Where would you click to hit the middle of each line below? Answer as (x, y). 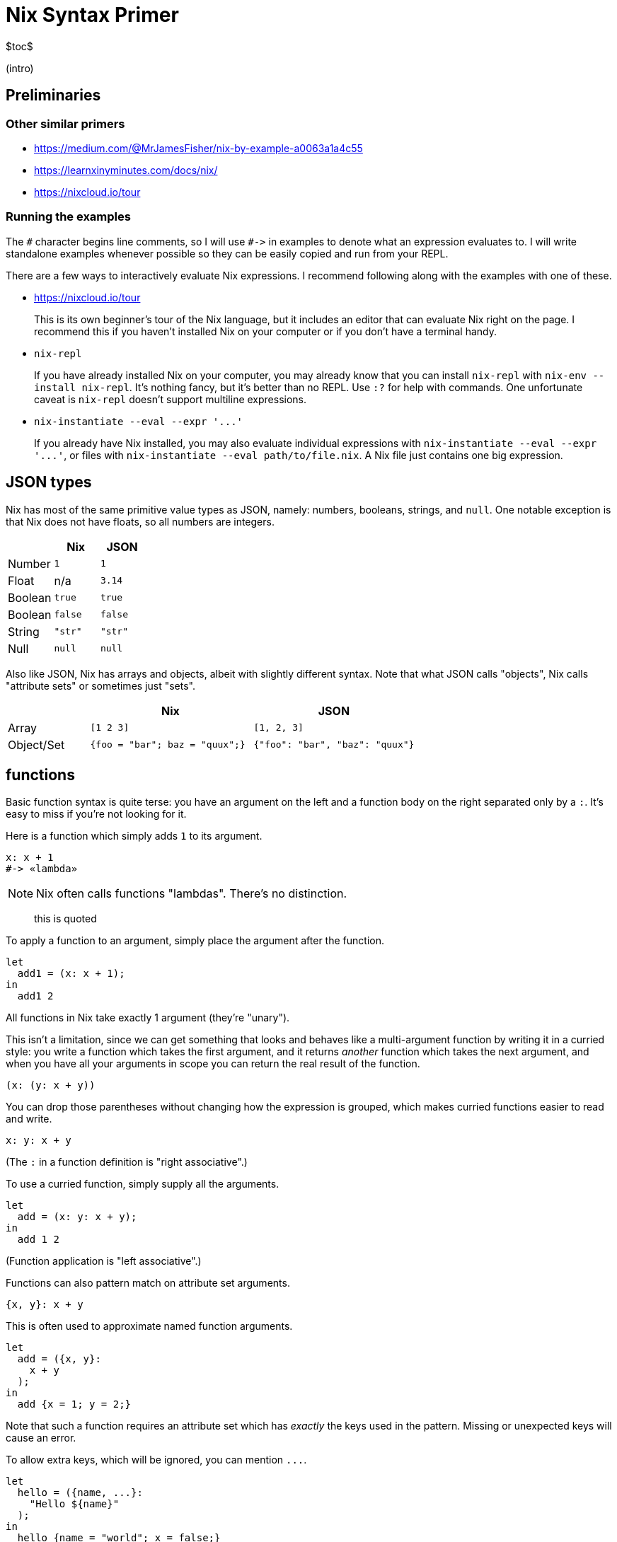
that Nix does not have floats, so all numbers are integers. (140, 521)
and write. (29, 1119)
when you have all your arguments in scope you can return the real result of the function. (213, 1064)
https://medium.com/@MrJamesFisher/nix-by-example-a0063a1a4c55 (198, 148)
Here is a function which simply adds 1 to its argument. (134, 836)
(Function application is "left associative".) (104, 1261)
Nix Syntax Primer (92, 15)
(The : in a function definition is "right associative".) (127, 1162)
